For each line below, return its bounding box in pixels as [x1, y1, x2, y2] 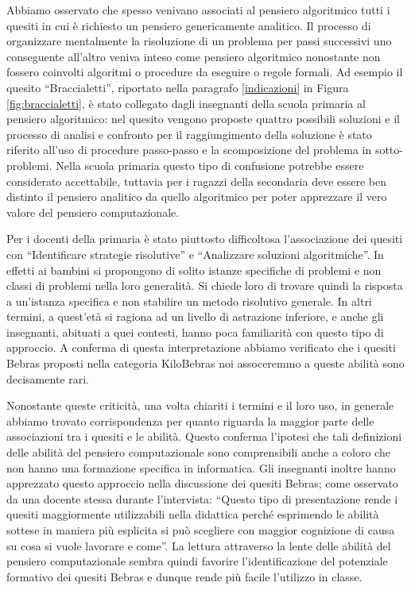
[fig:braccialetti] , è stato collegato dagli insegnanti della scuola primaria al [6, 94, 366, 111]
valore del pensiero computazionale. [6, 203, 180, 220]
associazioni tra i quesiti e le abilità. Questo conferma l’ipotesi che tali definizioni [6, 428, 402, 445]
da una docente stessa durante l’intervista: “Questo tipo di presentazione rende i [6, 490, 398, 507]
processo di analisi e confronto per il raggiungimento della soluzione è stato [6, 125, 372, 142]
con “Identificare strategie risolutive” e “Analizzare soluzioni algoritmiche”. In [6, 245, 384, 262]
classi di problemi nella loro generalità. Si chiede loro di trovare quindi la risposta [6, 277, 403, 294]
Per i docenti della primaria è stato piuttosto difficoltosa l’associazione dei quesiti [6, 230, 403, 247]
